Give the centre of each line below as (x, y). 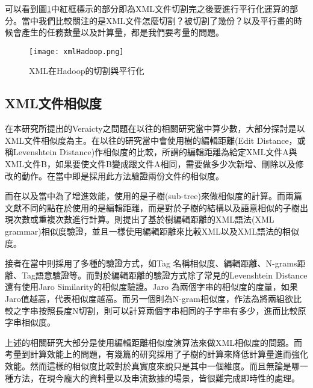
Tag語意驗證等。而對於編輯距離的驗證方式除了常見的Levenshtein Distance (164, 275)
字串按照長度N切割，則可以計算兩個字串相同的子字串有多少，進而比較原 (164, 310)
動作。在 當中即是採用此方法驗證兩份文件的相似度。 (122, 175)
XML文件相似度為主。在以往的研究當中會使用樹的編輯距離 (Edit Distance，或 (155, 140)
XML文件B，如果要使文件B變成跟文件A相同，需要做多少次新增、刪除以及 (150, 164)
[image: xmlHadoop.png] (76, 51)
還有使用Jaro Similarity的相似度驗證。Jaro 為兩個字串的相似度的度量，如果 (151, 287)
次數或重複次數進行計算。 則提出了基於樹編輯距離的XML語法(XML (144, 219)
